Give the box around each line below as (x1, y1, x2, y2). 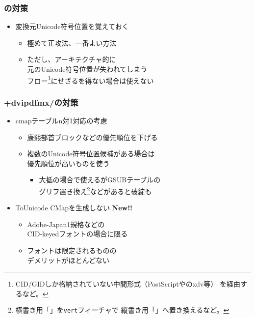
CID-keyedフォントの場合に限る (27, 229, 128, 239)
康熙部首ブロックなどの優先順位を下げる (27, 132, 158, 142)
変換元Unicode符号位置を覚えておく (15, 21, 129, 31)
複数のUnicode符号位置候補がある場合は (27, 148, 155, 159)
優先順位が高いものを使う (27, 158, 110, 168)
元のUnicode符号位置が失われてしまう (27, 64, 148, 74)
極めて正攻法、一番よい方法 (27, 37, 117, 48)
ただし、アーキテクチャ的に (27, 54, 116, 64)
